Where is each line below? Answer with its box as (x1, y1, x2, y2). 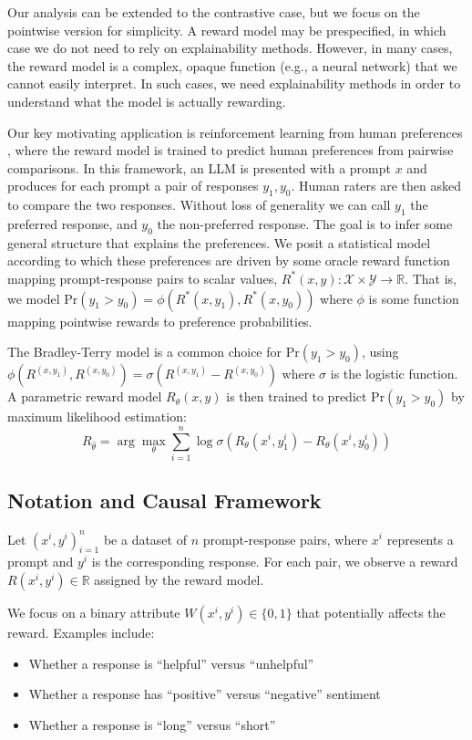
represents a (386, 529, 454, 548)
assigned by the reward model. (94, 569, 264, 589)
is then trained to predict (226, 387, 367, 406)
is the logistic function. (330, 364, 458, 383)
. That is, (405, 268, 457, 287)
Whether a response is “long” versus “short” (28, 714, 276, 734)
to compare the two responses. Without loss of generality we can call (7, 195, 391, 214)
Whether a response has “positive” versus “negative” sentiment (28, 684, 381, 704)
